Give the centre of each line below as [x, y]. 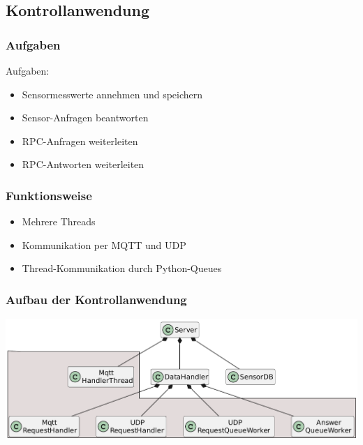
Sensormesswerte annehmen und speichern [112, 94]
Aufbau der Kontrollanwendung [96, 299]
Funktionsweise [49, 195]
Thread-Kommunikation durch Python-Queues [122, 268]
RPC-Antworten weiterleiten [83, 164]
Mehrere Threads [59, 221]
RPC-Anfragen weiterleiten [80, 141]
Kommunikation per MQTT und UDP [104, 244]
